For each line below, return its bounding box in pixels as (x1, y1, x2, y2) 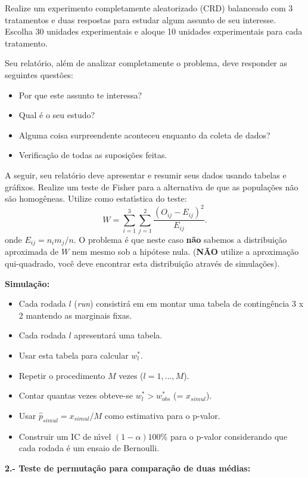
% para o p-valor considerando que (160, 430, 288, 442)
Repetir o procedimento (18, 369, 105, 381)
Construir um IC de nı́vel (18, 430, 111, 442)
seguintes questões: (5, 68, 74, 81)
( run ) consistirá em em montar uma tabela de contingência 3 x (74, 297, 304, 310)
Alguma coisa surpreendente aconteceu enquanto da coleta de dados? (18, 128, 270, 141)
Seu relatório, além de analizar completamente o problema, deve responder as (5, 57, 288, 69)
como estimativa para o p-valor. (104, 409, 220, 421)
